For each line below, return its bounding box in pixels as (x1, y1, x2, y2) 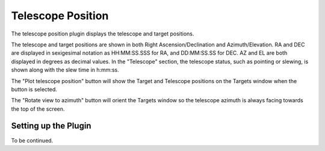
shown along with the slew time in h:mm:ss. (11, 66, 120, 73)
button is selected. (11, 85, 57, 93)
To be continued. (11, 137, 54, 144)
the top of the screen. (11, 105, 65, 112)
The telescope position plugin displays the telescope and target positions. (11, 30, 194, 37)
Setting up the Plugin (11, 121, 91, 131)
